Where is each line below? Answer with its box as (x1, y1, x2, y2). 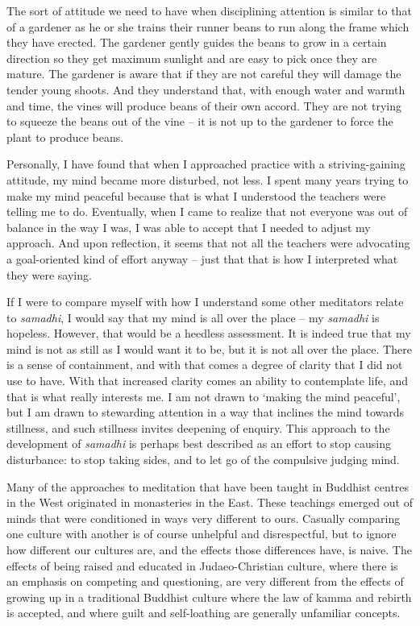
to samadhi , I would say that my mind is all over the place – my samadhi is (6, 309, 380, 325)
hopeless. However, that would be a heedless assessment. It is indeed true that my (6, 325, 411, 342)
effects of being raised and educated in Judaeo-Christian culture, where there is (6, 557, 398, 574)
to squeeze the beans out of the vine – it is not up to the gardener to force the (6, 113, 393, 130)
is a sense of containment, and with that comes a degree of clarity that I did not (6, 356, 403, 373)
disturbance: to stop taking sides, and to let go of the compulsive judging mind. (6, 451, 400, 468)
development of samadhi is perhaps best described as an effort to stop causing (6, 435, 391, 452)
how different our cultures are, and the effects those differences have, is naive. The (6, 541, 412, 558)
